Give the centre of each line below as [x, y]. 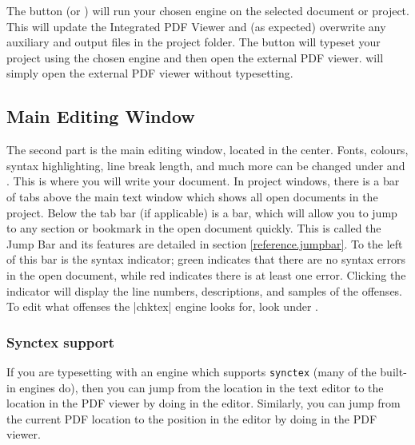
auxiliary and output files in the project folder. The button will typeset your [194, 42]
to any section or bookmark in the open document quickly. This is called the [194, 228]
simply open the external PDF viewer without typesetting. [150, 73]
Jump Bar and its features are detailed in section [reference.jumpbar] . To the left [205, 243]
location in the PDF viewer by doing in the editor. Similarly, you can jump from [204, 403]
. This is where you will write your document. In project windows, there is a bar [203, 181]
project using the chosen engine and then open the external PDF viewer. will [195, 57]
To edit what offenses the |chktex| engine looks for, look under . [162, 306]
